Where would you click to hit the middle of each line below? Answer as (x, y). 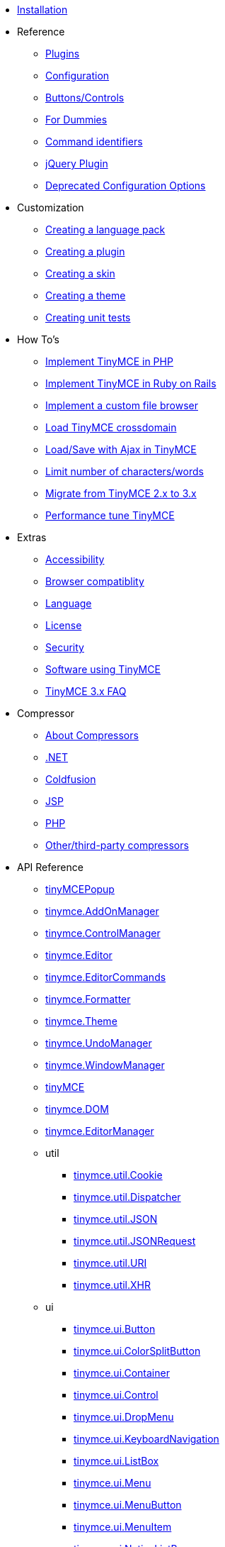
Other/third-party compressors (117, 845)
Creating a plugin (85, 251)
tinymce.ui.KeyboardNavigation (146, 1439)
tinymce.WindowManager (105, 1065)
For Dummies (76, 120)
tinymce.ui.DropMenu (124, 1417)
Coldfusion (71, 779)
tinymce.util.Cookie (118, 1175)
